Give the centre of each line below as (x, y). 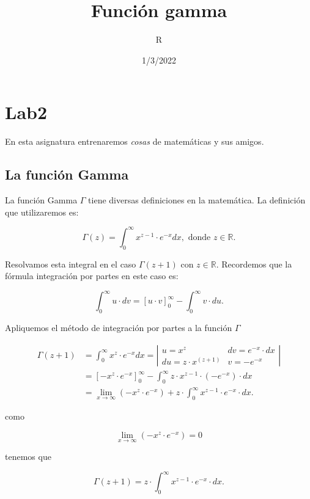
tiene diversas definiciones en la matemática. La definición (197, 200)
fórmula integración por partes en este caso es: (92, 276)
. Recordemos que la (254, 264)
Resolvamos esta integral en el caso (71, 264)
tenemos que (28, 457)
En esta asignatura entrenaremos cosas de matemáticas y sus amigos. (135, 141)
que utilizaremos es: (42, 212)
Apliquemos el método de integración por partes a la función (119, 328)
